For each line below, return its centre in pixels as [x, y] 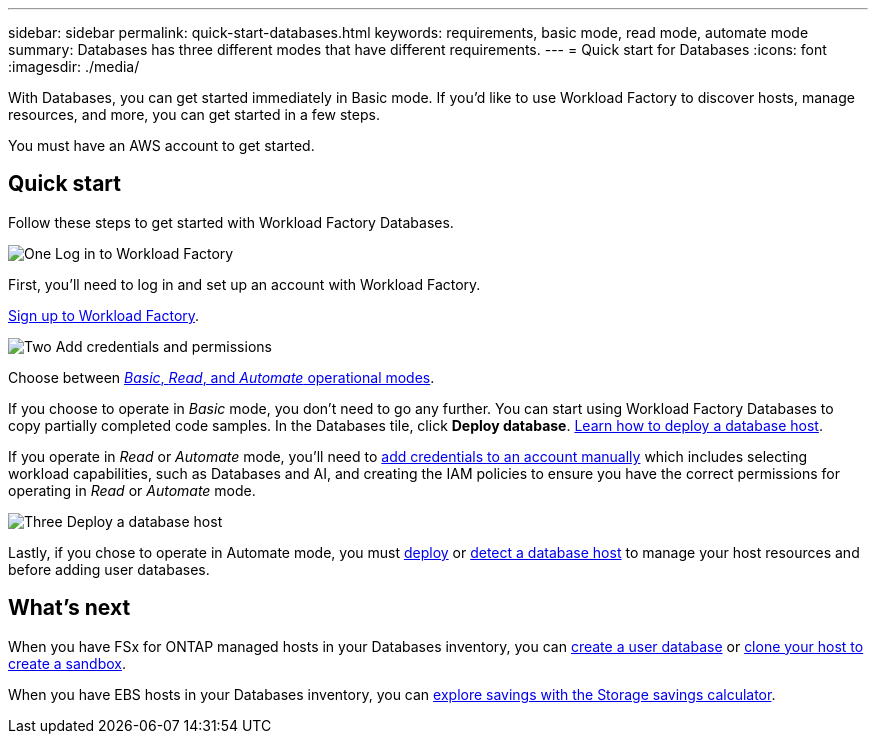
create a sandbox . [67, 663]
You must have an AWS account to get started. [161, 145]
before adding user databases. [109, 569]
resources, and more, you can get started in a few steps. [194, 114]
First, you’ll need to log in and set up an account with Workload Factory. [244, 284]
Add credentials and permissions [163, 346]
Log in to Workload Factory [144, 253]
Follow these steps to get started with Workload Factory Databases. [231, 222]
